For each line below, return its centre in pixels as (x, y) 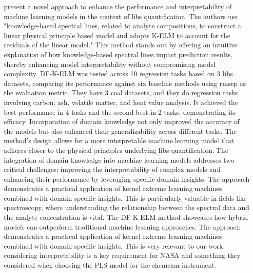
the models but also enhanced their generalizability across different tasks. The (120, 131)
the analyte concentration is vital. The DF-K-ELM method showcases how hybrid (126, 217)
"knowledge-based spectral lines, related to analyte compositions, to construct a (123, 26)
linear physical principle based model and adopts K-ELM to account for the (117, 35)
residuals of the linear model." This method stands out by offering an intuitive (121, 45)
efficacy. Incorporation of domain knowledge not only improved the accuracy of (122, 121)
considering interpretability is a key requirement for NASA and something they (122, 255)
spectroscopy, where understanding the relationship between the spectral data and (127, 207)
